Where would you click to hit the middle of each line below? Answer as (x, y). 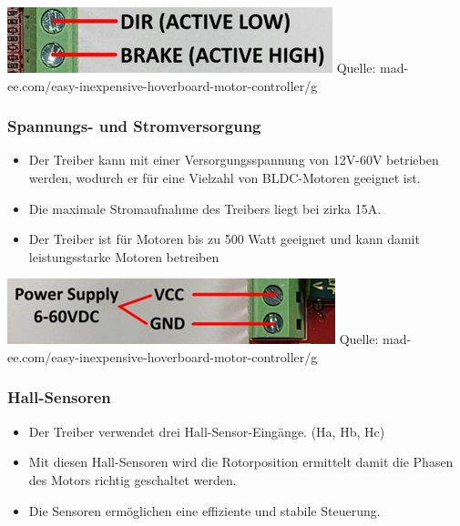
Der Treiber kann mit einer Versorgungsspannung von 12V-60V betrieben (234, 160)
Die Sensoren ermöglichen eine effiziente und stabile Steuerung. (204, 510)
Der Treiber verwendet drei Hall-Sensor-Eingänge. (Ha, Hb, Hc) (207, 431)
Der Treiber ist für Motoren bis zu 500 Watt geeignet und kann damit (224, 239)
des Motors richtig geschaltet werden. (133, 479)
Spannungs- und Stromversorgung (134, 126)
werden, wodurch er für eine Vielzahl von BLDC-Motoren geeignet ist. (225, 177)
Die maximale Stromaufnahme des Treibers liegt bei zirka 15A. (205, 208)
